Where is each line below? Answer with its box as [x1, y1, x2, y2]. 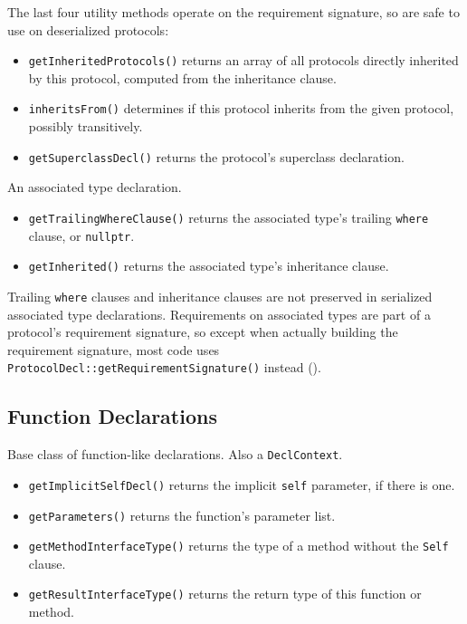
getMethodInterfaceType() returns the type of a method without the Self [28, 536, 449, 555]
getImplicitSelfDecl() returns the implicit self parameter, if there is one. [28, 475, 455, 494]
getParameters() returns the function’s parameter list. [28, 505, 336, 524]
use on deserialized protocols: [7, 20, 169, 39]
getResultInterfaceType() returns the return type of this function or [28, 584, 422, 603]
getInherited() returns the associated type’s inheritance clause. [28, 256, 389, 275]
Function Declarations [7, 402, 217, 430]
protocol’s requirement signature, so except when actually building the [7, 322, 398, 341]
